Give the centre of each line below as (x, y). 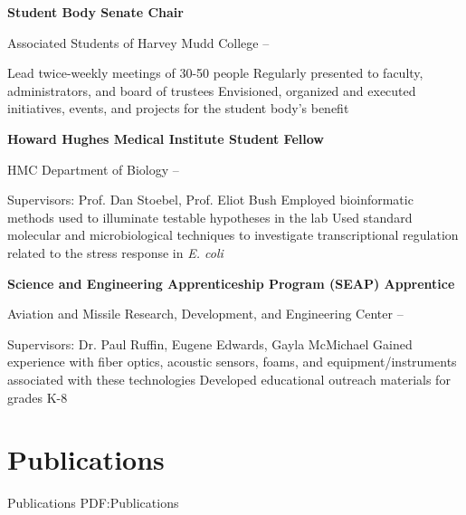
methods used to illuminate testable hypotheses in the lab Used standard (210, 217)
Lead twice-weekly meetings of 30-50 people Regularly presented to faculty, (215, 73)
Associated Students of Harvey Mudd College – (138, 42)
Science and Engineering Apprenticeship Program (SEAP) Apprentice (231, 283)
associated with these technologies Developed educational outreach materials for (229, 379)
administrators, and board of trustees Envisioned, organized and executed (212, 90)
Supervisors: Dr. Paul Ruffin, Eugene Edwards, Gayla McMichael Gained (210, 343)
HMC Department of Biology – (93, 169)
